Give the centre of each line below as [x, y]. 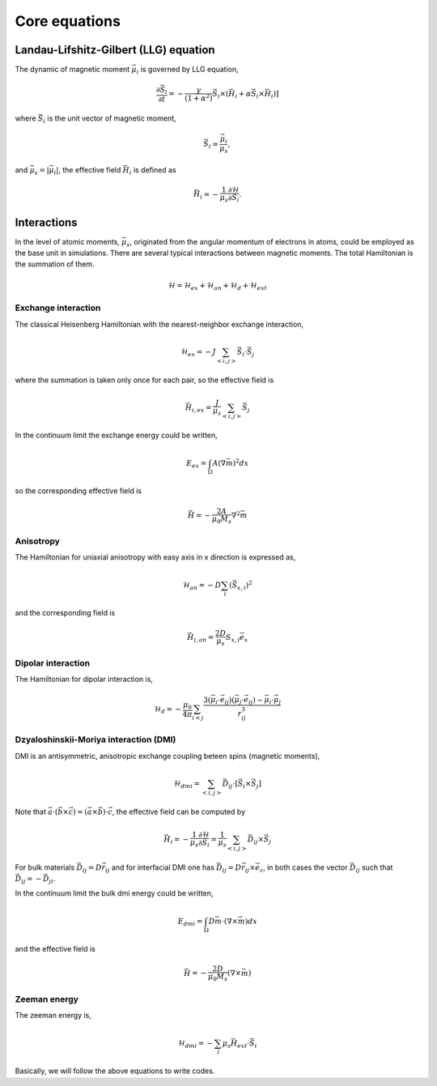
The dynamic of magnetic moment [72, 70]
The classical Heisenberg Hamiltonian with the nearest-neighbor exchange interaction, [159, 324]
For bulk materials [45, 867]
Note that [30, 811]
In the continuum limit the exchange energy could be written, [116, 435]
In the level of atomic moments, [68, 241]
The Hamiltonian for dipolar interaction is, [84, 679]
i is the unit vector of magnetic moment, [110, 119]
